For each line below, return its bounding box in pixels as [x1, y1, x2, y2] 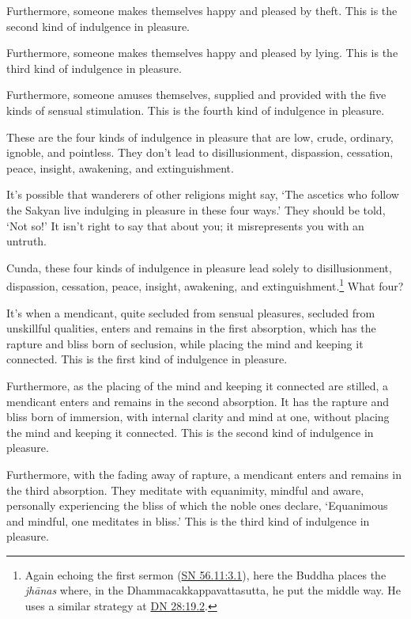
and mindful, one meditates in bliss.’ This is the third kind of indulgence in [6, 512, 370, 529]
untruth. [6, 233, 47, 249]
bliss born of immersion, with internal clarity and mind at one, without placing [6, 408, 390, 425]
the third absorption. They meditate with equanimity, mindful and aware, [6, 481, 364, 498]
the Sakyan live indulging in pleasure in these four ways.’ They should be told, [6, 201, 386, 218]
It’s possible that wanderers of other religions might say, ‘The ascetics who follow [6, 186, 399, 203]
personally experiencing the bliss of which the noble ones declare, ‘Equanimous [6, 497, 388, 514]
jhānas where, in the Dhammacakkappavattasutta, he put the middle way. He [25, 582, 402, 598]
